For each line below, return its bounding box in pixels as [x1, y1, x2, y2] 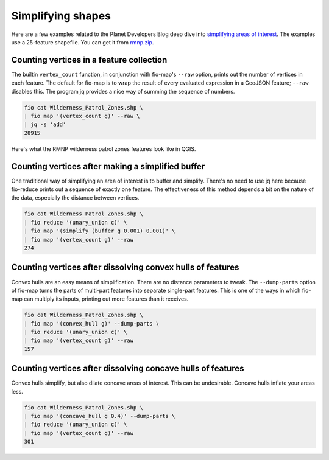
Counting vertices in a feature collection [11, 55, 168, 65]
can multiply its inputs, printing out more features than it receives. [23, 295, 189, 302]
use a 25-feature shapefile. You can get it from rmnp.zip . [11, 38, 154, 46]
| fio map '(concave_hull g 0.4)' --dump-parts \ [24, 413, 175, 420]
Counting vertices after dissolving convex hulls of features [11, 262, 239, 273]
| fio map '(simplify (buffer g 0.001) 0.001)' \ [24, 228, 175, 234]
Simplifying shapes [11, 9, 111, 23]
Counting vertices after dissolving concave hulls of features [11, 363, 244, 374]
